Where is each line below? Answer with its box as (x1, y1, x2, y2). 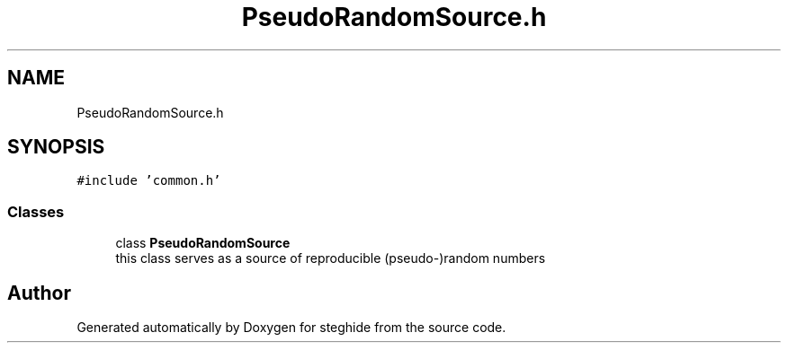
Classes (7, 202, 65, 221)
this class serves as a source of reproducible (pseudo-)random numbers (115, 250, 546, 267)
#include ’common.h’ (76, 173, 221, 188)
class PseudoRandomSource (115, 235, 291, 251)
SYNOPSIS (7, 136, 105, 159)
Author (7, 281, 71, 304)
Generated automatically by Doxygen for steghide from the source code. (76, 319, 506, 336)
